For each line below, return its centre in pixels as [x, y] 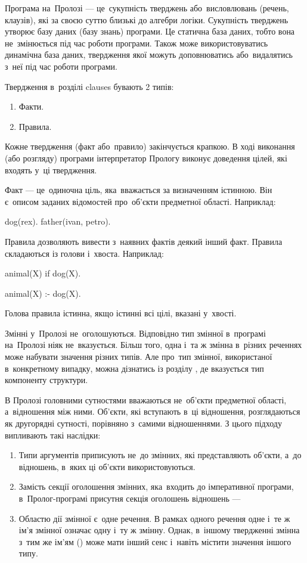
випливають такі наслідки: [53, 435]
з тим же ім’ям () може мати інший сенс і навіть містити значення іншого [155, 541]
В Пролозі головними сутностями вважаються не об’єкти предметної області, [146, 399]
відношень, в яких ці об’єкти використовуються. [107, 466]
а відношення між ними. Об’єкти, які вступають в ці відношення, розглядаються [153, 411]
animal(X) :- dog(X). [43, 293]
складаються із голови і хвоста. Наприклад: [84, 253]
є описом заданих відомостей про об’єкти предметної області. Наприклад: [140, 201]
